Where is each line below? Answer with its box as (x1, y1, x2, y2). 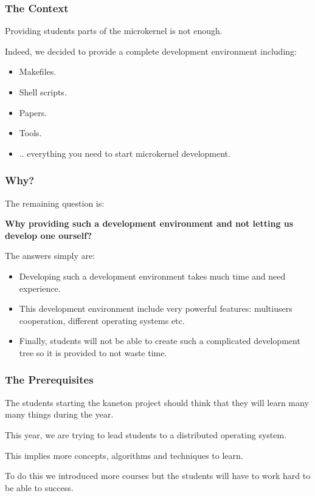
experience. (19, 281, 61, 294)
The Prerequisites (5, 372, 94, 387)
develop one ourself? (5, 229, 92, 241)
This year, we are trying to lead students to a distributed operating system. (5, 428, 287, 441)
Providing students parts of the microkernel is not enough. (5, 24, 223, 37)
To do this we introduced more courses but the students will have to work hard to (5, 469, 311, 482)
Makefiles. (19, 65, 57, 78)
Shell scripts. (19, 86, 67, 98)
